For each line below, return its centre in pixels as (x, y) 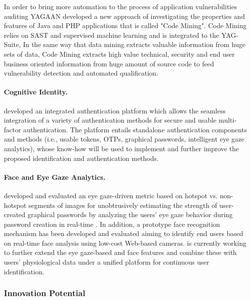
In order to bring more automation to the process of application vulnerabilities (120, 6)
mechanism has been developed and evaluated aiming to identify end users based (124, 233)
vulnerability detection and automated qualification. (81, 73)
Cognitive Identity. (36, 92)
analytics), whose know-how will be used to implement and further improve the (121, 148)
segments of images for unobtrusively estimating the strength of (123, 205)
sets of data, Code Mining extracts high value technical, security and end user (119, 54)
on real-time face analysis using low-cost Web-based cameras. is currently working (125, 243)
